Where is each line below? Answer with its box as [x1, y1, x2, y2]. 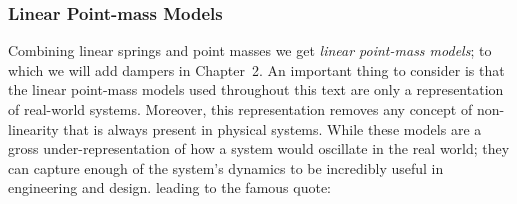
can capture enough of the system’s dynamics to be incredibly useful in [8, 157, 444, 178]
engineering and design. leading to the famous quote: [8, 177, 331, 198]
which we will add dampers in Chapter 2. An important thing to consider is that [8, 59, 505, 80]
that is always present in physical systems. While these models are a [63, 118, 482, 139]
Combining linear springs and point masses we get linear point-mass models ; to [8, 40, 492, 61]
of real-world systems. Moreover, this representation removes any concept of [8, 99, 473, 119]
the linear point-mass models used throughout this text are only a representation [8, 79, 504, 100]
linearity [8, 118, 59, 139]
